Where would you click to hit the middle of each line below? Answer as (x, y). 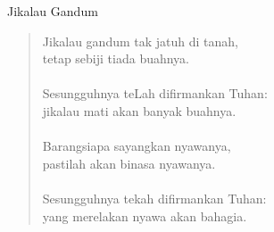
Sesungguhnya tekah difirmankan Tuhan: (154, 198)
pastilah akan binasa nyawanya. (129, 163)
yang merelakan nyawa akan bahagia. (145, 215)
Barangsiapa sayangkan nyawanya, (137, 146)
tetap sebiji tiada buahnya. (116, 58)
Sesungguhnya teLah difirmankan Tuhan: (155, 93)
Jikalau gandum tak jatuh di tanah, (140, 41)
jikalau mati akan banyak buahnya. (139, 110)
